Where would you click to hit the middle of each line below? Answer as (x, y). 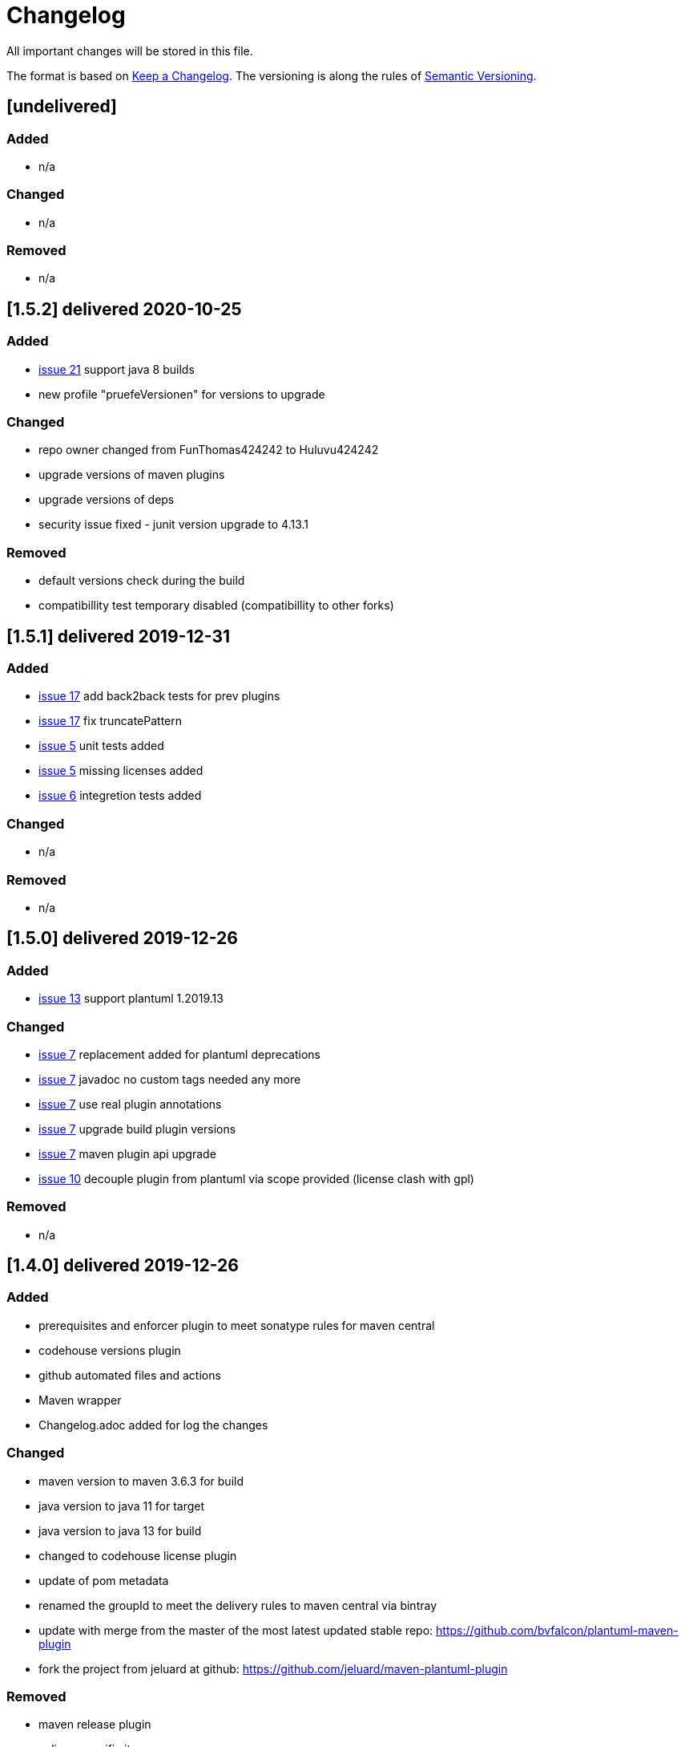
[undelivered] (62, 107)
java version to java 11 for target (122, 1506)
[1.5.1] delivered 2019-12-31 (118, 636)
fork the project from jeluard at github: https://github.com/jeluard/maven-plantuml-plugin (273, 1668)
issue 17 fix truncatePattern (111, 721)
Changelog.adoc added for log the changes (153, 1425)
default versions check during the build (142, 581)
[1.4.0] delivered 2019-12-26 (123, 1266)
